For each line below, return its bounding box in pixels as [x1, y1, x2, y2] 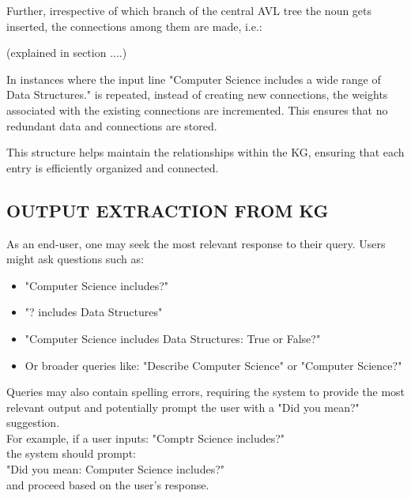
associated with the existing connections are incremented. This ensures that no [6, 101, 388, 118]
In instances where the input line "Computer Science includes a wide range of [6, 70, 381, 87]
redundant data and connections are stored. [6, 117, 217, 134]
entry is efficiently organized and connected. [6, 159, 219, 175]
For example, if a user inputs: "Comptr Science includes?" [6, 429, 285, 446]
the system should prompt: [6, 445, 136, 462]
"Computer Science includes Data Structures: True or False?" [25, 330, 321, 346]
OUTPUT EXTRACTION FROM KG [6, 198, 329, 222]
